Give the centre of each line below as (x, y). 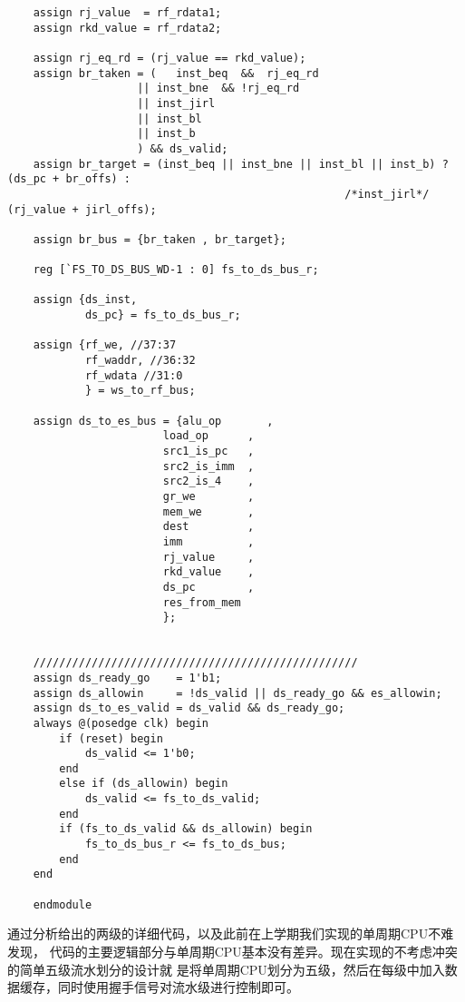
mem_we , (208, 511)
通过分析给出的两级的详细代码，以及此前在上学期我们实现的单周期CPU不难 (231, 933)
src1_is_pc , (208, 452)
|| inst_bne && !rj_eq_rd (218, 88)
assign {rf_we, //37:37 (105, 345)
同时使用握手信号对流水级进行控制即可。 (178, 987)
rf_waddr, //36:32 (140, 361)
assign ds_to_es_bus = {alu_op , (153, 421)
